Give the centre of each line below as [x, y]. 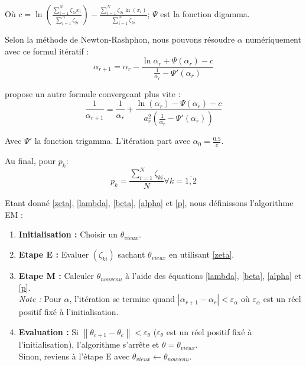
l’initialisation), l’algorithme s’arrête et [89, 344]
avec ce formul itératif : [47, 51]
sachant [131, 254]
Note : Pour [40, 299]
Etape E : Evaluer [54, 254]
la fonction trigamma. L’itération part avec [112, 141]
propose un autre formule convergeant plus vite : [93, 93]
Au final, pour [30, 161]
